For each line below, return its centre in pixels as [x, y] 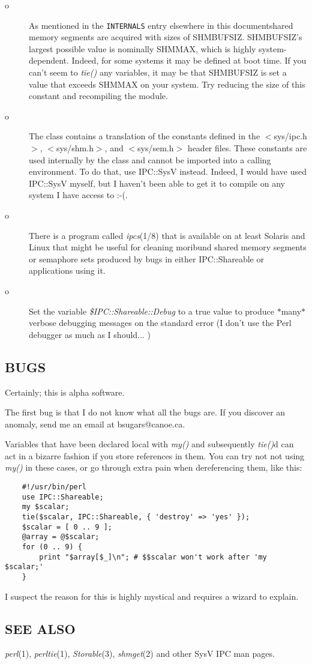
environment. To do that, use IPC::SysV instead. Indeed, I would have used [168, 171]
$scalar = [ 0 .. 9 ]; [67, 527]
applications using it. [67, 270]
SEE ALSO [40, 628]
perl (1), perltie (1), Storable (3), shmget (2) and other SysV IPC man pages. [140, 653]
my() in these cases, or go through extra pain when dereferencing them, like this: [154, 467]
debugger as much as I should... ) [90, 334]
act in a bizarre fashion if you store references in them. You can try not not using [155, 455]
